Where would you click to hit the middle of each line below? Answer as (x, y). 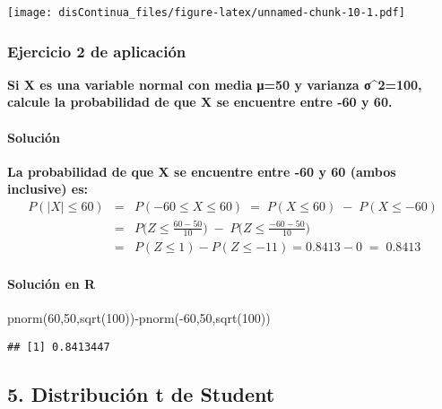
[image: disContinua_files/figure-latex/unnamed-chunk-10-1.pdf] (206, 13)
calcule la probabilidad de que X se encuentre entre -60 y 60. (200, 102)
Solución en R (52, 284)
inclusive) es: (48, 189)
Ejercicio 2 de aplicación (97, 51)
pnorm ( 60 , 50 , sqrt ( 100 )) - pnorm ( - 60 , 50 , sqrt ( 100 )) (139, 318)
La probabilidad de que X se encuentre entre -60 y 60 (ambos (202, 171)
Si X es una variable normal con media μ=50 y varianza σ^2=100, (215, 84)
